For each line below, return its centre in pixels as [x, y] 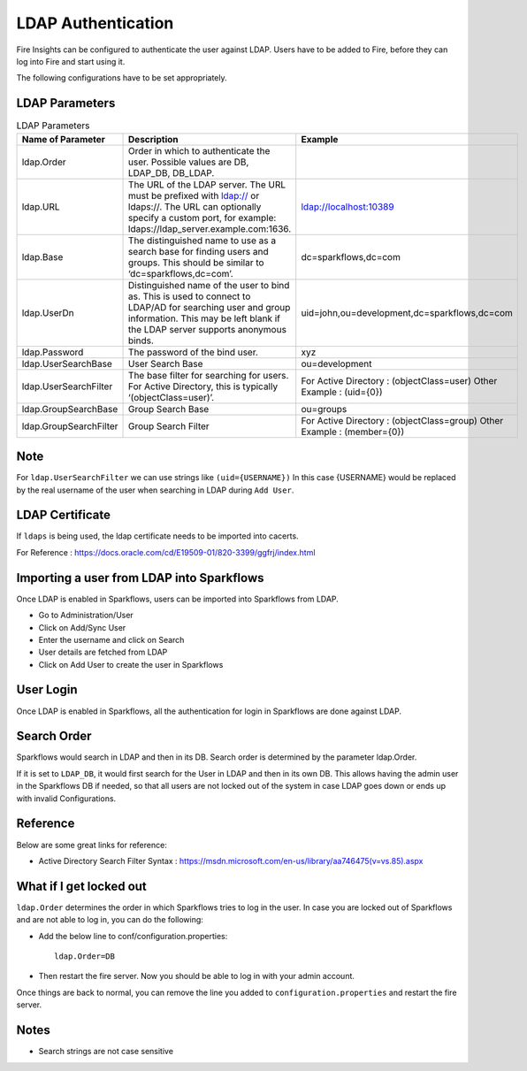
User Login [47, 690]
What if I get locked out [82, 886]
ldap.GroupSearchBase [70, 409]
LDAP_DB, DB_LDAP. [172, 172]
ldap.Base [42, 256]
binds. [141, 340]
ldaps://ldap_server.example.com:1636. [210, 228]
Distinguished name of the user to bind [209, 285]
